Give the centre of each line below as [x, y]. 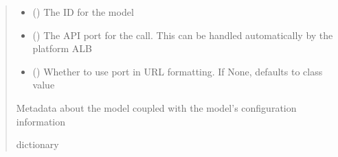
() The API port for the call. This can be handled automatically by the [183, 35]
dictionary [37, 144]
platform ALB [62, 48]
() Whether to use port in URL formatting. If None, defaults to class [178, 71]
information [41, 121]
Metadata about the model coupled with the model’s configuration [156, 107]
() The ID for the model [83, 12]
